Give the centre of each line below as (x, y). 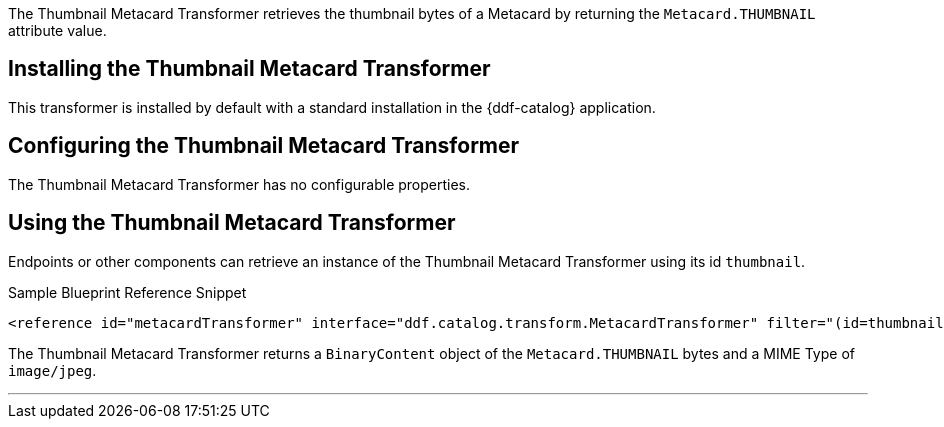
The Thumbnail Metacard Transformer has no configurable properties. (239, 184)
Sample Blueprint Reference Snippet (127, 292)
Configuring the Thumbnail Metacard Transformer (264, 146)
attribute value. (57, 30)
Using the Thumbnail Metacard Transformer (232, 223)
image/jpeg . (52, 370)
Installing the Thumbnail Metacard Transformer (249, 69)
